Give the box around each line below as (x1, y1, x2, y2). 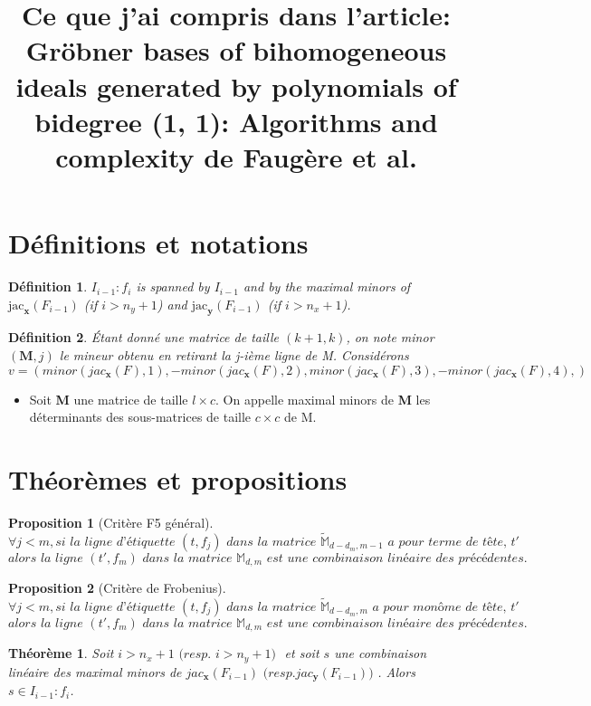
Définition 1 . (8, 277, 88, 296)
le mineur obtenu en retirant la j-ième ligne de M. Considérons (59, 346, 409, 365)
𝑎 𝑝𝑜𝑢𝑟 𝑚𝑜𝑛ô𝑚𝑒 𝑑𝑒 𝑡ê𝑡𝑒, (372, 601, 507, 615)
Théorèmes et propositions (8, 461, 348, 498)
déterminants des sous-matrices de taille (29, 407, 252, 426)
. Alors (377, 662, 415, 681)
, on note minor (346, 328, 434, 347)
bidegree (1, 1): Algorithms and (34, 102, 438, 139)
